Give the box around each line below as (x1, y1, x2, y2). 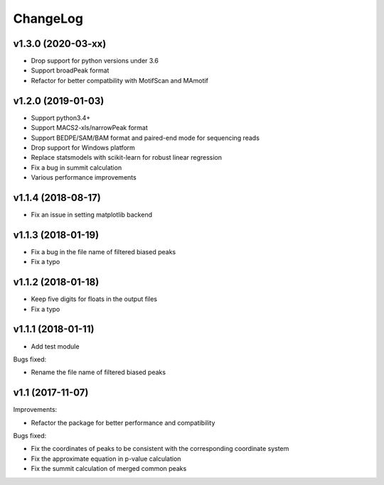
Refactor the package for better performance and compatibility (31, 418, 215, 427)
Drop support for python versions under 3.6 (31, 57, 159, 65)
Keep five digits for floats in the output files (31, 295, 158, 303)
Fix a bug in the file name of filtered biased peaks (31, 247, 176, 256)
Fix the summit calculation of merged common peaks (31, 464, 187, 473)
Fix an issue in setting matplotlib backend (31, 210, 153, 219)
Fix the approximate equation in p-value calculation (31, 454, 181, 463)
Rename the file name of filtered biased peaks (31, 368, 166, 376)
